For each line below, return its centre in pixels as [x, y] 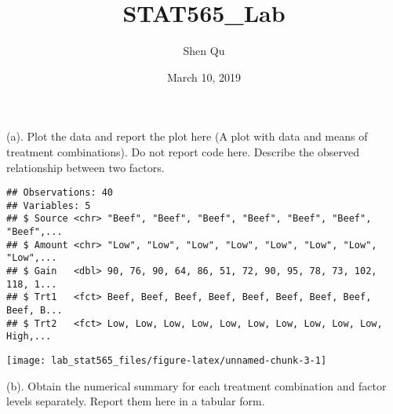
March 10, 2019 [204, 77]
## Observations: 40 [60, 193]
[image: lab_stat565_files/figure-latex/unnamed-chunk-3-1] [167, 360]
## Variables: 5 [49, 205]
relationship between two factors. [86, 167]
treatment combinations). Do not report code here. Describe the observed [183, 151]
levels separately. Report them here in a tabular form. [136, 401]
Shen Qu [204, 51]
